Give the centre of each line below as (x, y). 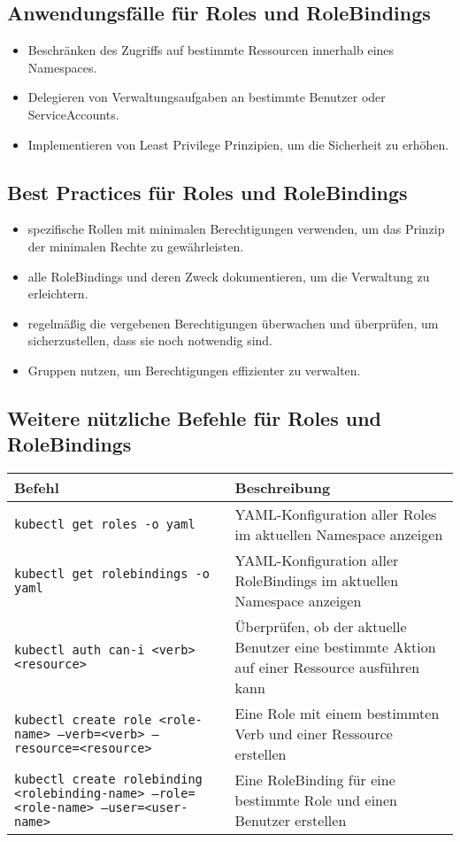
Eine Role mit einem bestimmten (337, 714)
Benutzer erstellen (291, 821)
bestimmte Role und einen (316, 800)
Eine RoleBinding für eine (315, 780)
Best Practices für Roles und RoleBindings (207, 192)
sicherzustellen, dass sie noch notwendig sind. (150, 340)
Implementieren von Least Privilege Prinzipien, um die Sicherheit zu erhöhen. (238, 144)
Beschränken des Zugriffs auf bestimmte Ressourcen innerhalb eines (211, 50)
